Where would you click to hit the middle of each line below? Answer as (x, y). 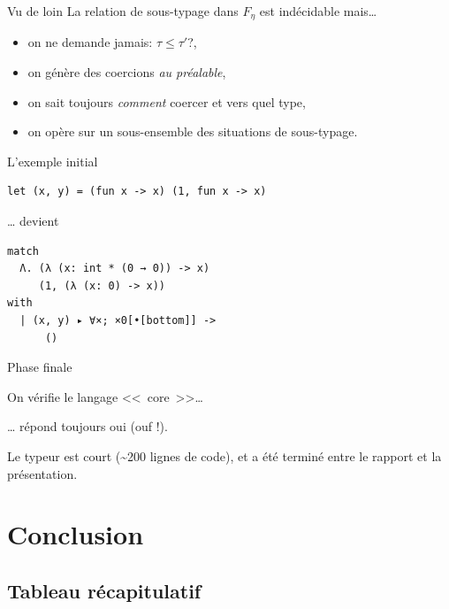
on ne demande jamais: (90, 42)
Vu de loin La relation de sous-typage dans (123, 11)
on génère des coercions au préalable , (127, 72)
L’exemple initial (53, 161)
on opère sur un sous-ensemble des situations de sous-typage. (193, 131)
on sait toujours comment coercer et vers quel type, (167, 101)
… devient (33, 221)
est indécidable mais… (318, 11)
